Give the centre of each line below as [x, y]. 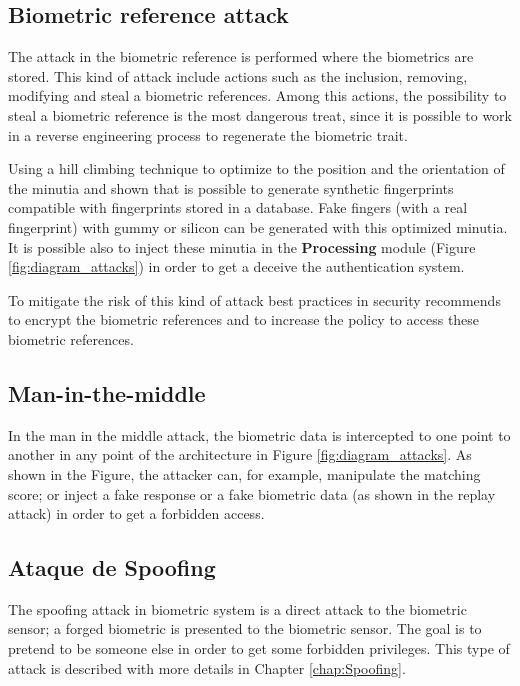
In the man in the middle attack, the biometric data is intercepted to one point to [259, 434]
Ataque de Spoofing [112, 567]
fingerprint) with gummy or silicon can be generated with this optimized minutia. [258, 226]
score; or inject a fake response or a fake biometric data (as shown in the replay [252, 493]
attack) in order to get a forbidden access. [136, 513]
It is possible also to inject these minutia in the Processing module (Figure [242, 246]
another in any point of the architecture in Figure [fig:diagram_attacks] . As [240, 454]
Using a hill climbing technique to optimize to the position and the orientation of [256, 168]
